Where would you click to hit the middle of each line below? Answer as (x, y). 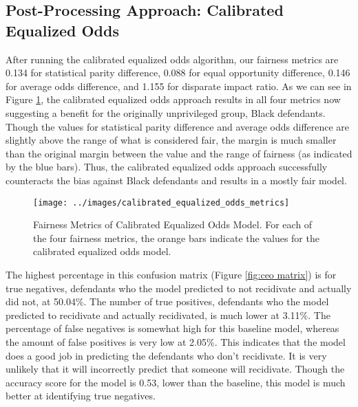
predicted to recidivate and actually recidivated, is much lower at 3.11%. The (168, 315)
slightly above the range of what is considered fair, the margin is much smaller (171, 140)
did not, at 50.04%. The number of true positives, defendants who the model (167, 301)
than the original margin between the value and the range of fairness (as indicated (179, 153)
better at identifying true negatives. (81, 396)
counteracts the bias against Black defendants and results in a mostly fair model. (176, 180)
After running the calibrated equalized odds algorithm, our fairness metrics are (172, 59)
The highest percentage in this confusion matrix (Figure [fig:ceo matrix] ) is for (171, 274)
